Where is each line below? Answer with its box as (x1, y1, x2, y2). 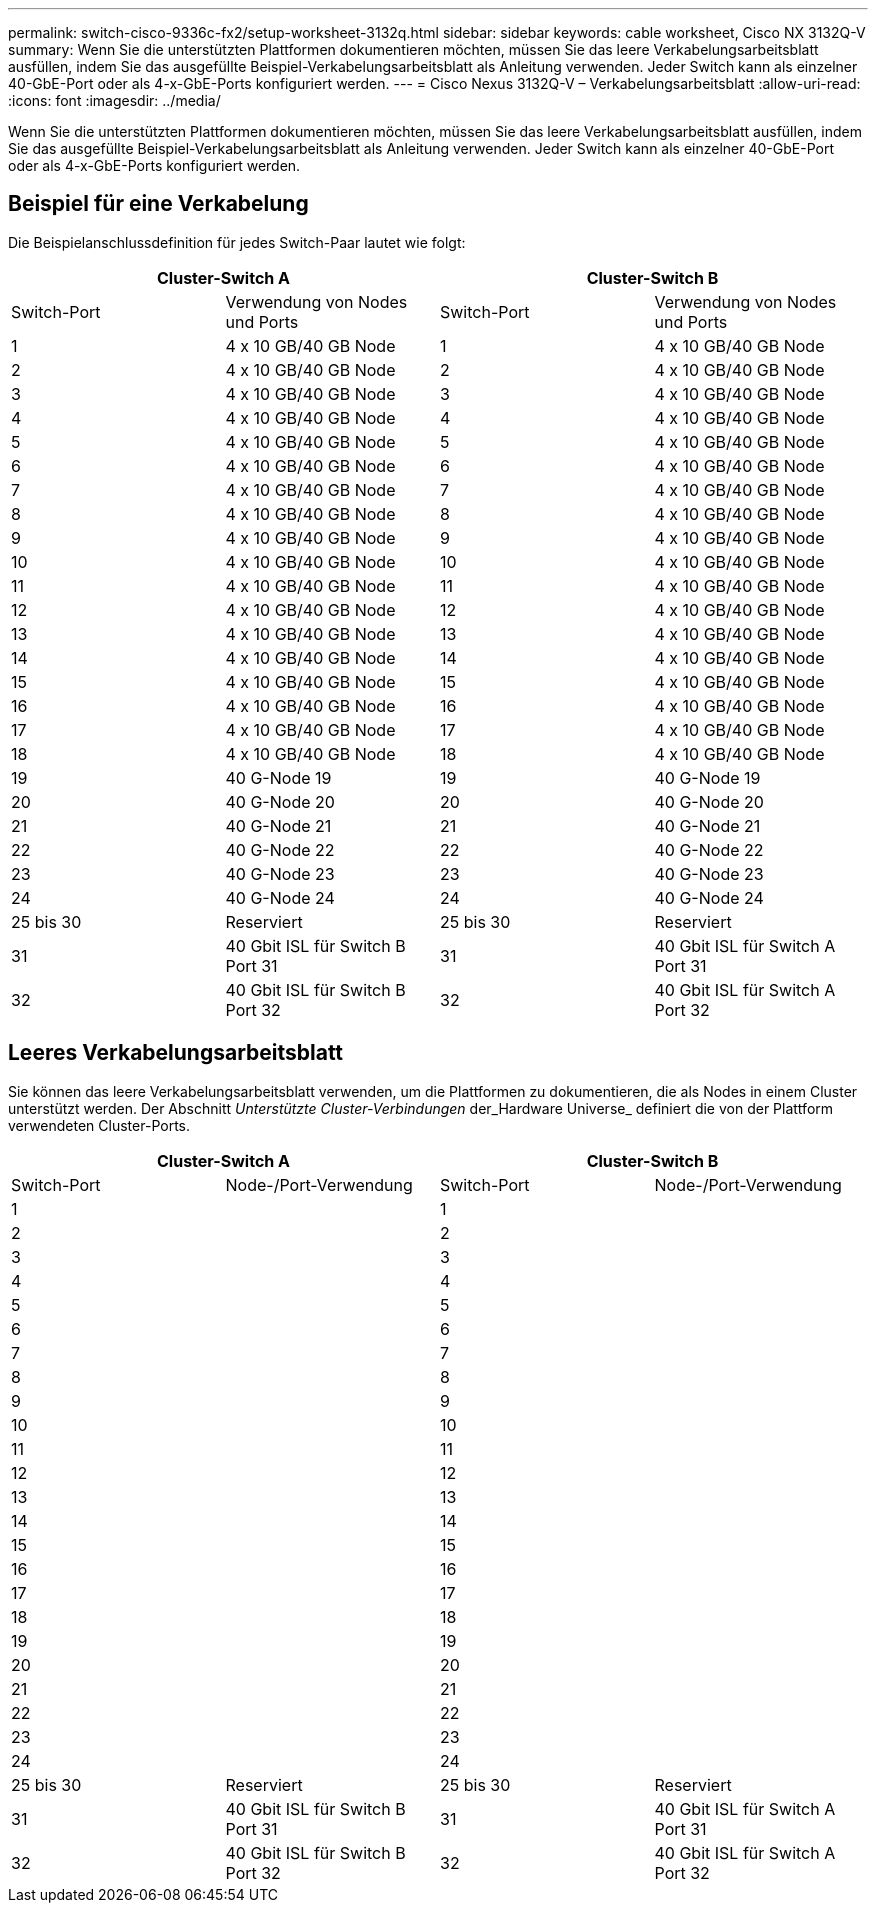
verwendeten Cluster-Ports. (8, 1116, 190, 1134)
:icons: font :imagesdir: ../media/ (8, 92, 221, 109)
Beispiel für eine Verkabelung (8, 191, 309, 217)
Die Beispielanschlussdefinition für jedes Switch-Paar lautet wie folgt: (8, 233, 466, 251)
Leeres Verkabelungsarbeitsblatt (8, 1040, 344, 1066)
